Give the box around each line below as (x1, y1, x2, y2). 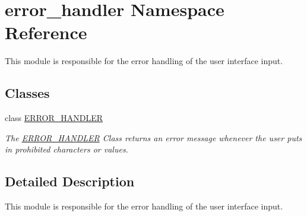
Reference (5, 20, 87, 45)
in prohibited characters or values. (5, 143, 128, 155)
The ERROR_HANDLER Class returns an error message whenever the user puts (5, 131, 302, 144)
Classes (5, 84, 50, 102)
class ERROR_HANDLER (5, 112, 103, 124)
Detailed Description (5, 172, 135, 190)
